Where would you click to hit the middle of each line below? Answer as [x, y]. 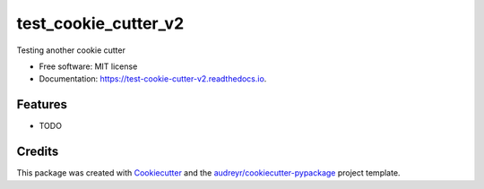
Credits [38, 152]
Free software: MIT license [88, 66]
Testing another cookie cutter [71, 50]
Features [42, 104]
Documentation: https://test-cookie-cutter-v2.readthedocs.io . [153, 79]
